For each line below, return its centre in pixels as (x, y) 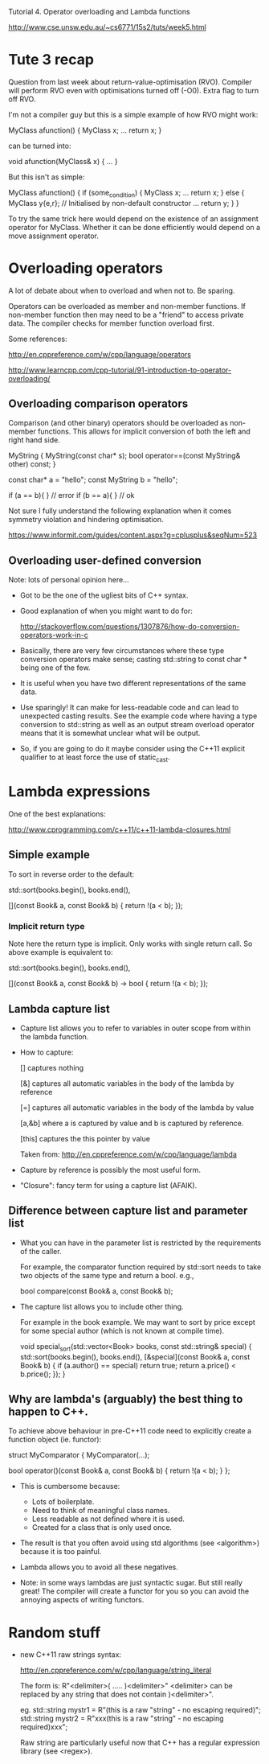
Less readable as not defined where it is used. (108, 1519)
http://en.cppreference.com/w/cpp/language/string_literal (116, 1670)
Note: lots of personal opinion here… (69, 580)
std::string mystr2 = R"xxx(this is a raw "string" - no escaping (122, 1719)
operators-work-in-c (54, 635)
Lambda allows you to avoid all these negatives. (99, 1567)
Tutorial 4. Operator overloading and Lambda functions (99, 12)
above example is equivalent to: (61, 952)
